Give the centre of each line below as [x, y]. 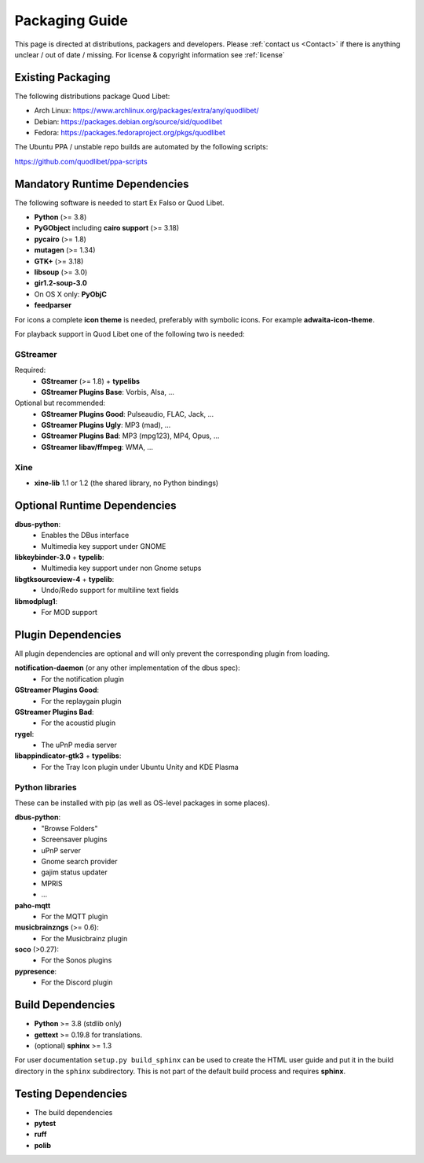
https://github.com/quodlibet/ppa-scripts [81, 161]
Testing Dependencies [71, 1093]
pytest [45, 1124]
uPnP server [61, 850]
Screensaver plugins [74, 839]
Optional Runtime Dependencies [95, 505]
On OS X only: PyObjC [71, 294]
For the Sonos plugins [77, 960]
